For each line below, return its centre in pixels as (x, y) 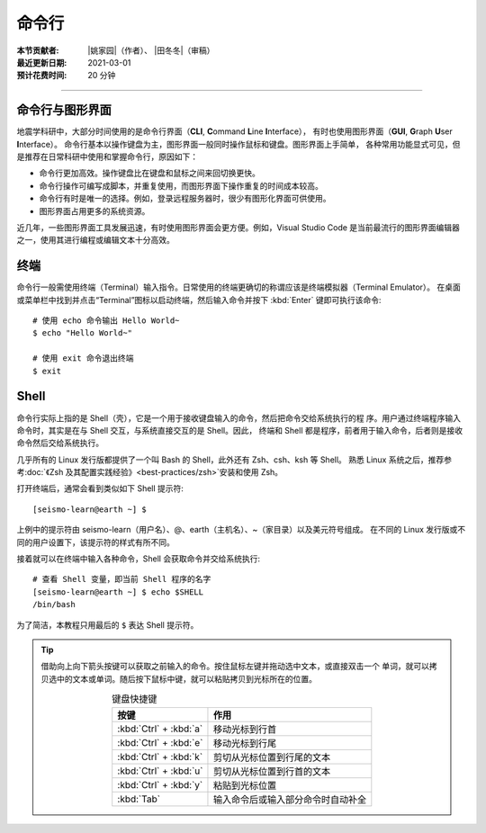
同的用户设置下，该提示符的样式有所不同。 (95, 542)
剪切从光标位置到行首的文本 (272, 771)
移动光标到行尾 (245, 743)
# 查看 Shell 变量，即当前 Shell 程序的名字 (122, 579)
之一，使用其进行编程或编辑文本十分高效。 (95, 240)
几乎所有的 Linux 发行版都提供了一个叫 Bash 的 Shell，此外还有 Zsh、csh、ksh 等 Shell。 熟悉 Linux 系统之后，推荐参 (234, 460)
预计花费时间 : (42, 76)
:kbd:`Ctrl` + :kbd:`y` (160, 784)
